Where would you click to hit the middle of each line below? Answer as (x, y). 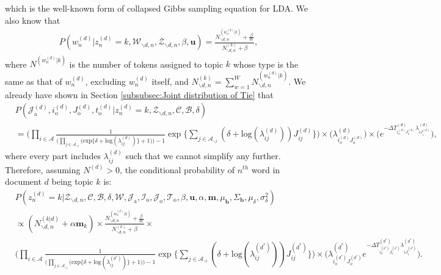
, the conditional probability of (177, 169)
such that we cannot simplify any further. (203, 156)
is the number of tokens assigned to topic (146, 64)
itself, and (170, 81)
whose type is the (266, 64)
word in (266, 169)
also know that (33, 20)
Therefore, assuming (43, 169)
